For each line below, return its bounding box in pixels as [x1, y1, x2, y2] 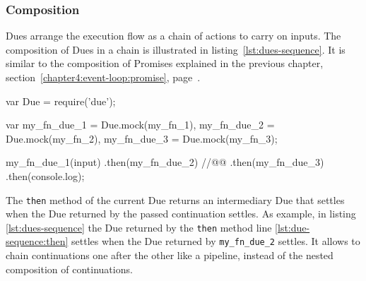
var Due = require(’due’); [6, 93, 116, 108]
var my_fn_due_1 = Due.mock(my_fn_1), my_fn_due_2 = [6, 117, 275, 132]
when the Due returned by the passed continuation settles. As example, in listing [6, 206, 356, 221]
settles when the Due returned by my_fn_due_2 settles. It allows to [71, 234, 360, 249]
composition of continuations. [6, 261, 133, 276]
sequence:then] [6, 234, 69, 249]
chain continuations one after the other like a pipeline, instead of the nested [6, 248, 333, 263]
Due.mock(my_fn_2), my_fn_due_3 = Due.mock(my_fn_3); [6, 131, 278, 145]
